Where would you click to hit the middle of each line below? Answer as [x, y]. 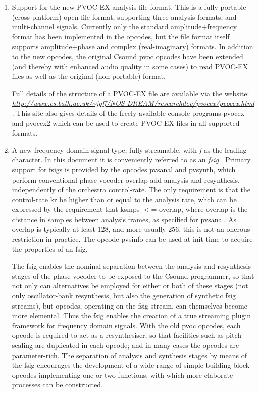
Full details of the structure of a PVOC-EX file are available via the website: [131, 93]
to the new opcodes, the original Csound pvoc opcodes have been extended [127, 56]
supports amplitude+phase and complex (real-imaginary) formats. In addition [133, 46]
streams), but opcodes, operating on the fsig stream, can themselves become [129, 305]
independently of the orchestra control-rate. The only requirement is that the [131, 189]
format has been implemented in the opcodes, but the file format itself [121, 36]
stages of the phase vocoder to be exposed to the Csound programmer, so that [133, 275]
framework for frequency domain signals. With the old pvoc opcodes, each [126, 325]
